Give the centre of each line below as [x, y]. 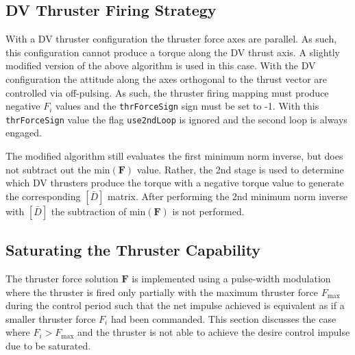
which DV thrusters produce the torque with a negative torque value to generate [175, 183]
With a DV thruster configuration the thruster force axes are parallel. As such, [171, 39]
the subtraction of [89, 211]
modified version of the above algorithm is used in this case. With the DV [161, 65]
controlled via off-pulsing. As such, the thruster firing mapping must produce [167, 92]
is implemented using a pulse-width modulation [231, 279]
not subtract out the [48, 169]
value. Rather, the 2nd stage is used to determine [240, 169]
